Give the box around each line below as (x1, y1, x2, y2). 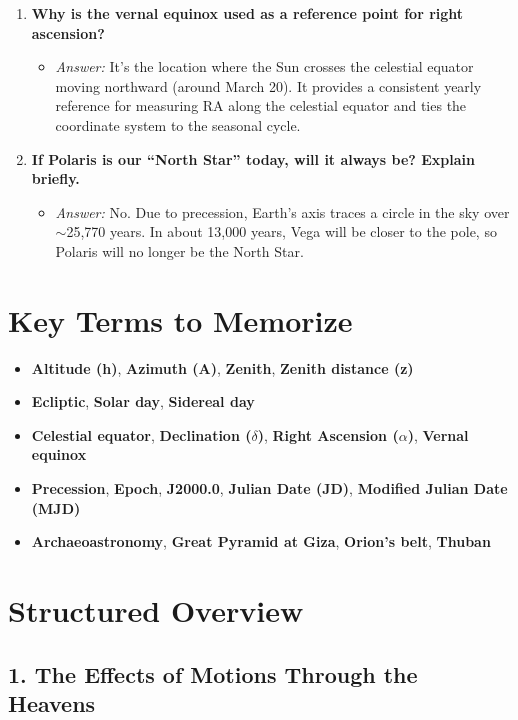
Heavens (8, 687, 96, 718)
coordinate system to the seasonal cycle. (55, 114, 301, 135)
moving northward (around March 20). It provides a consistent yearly (55, 75, 482, 96)
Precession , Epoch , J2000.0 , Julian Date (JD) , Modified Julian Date (31, 478, 508, 499)
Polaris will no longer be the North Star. (55, 240, 304, 261)
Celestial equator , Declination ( (31, 424, 252, 445)
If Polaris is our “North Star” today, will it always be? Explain (31, 148, 476, 169)
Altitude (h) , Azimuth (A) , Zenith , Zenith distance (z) (31, 357, 414, 378)
